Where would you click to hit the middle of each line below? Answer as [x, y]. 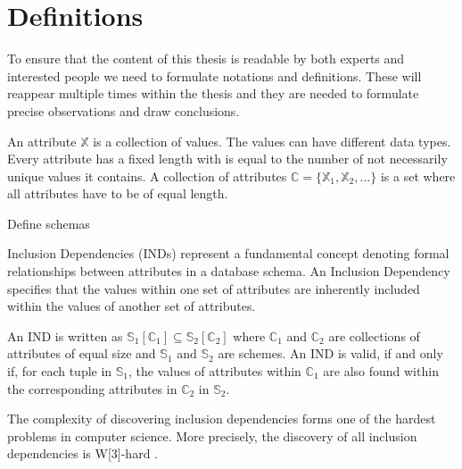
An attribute [42, 141]
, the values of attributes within [215, 371]
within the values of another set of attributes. [132, 306]
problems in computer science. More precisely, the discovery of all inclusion [212, 435]
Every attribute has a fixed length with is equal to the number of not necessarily [227, 159]
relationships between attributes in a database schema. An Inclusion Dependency [229, 271]
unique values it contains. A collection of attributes [147, 176]
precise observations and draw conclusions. [124, 110]
